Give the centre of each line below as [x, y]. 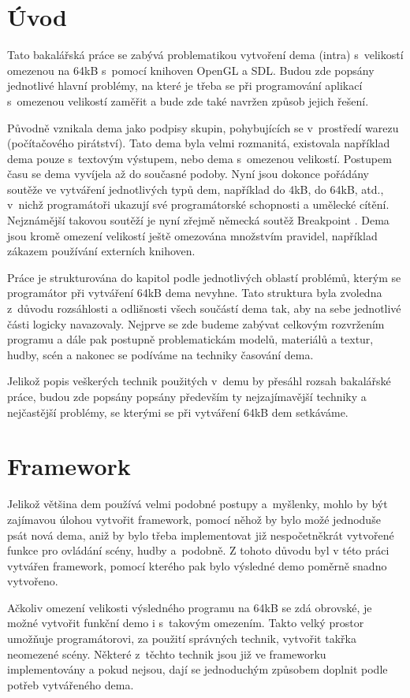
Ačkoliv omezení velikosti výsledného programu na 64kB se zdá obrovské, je [190, 607]
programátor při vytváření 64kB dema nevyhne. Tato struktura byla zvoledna [195, 293]
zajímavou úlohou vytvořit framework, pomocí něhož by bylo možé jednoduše [194, 519]
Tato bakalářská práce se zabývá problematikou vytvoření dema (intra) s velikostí [205, 55]
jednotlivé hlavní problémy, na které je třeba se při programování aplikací [185, 85]
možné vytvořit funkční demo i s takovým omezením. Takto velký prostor [186, 623]
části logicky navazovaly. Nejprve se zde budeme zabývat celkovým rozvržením [196, 323]
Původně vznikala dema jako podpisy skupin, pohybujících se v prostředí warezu [203, 127]
